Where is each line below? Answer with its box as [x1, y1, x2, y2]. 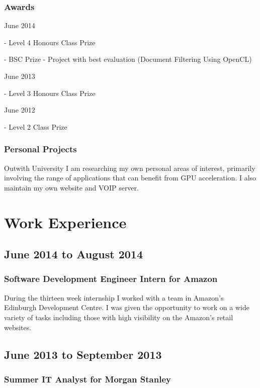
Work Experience [4, 212, 127, 232]
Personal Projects [4, 143, 77, 155]
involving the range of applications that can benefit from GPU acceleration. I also [4, 172, 256, 183]
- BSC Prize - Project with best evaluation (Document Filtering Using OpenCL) [4, 54, 252, 64]
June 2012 [4, 105, 35, 115]
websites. [4, 322, 32, 332]
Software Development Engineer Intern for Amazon [4, 272, 218, 285]
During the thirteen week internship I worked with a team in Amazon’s [4, 292, 224, 303]
